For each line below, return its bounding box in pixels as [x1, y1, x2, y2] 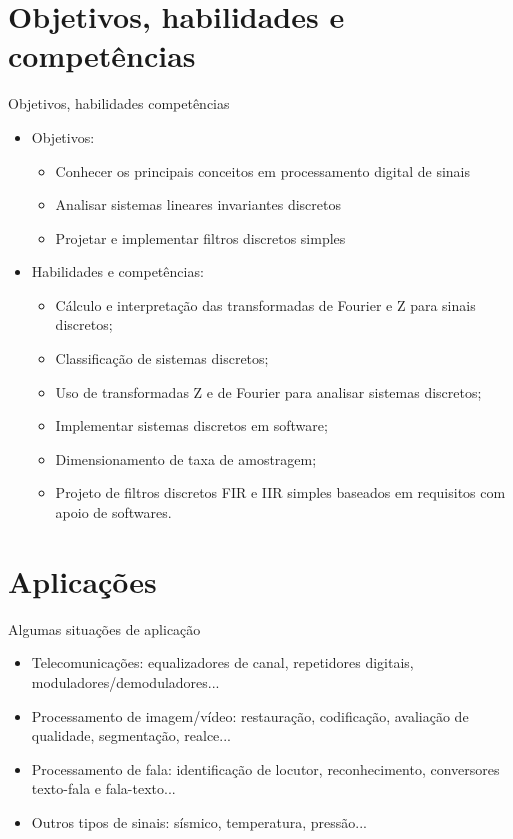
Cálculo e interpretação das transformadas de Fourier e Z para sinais [55, 294, 476, 315]
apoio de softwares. [55, 502, 172, 523]
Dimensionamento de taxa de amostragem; [55, 448, 317, 469]
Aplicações [8, 560, 157, 601]
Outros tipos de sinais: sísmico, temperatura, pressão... [31, 811, 368, 832]
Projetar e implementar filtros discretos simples [55, 227, 346, 248]
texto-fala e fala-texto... [31, 778, 176, 799]
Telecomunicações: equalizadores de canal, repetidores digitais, [31, 652, 414, 673]
